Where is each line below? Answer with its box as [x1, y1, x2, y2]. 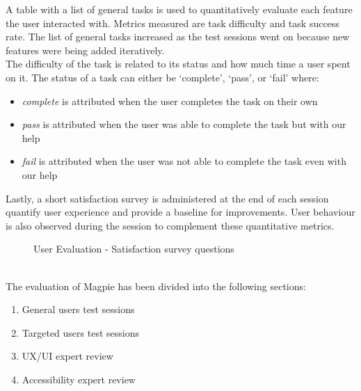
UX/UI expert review [22, 349, 113, 363]
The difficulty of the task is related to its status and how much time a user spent [6, 56, 351, 71]
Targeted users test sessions [22, 325, 139, 340]
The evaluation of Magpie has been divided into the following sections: [6, 278, 306, 293]
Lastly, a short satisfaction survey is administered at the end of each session [6, 191, 329, 205]
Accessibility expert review [22, 372, 136, 386]
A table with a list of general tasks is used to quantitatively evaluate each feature [6, 2, 353, 16]
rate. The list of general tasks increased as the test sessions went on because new [6, 29, 350, 44]
